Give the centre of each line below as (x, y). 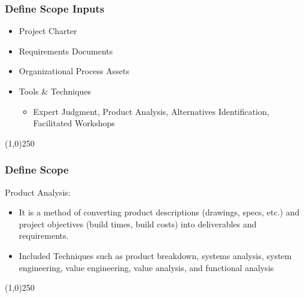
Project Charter (48, 31)
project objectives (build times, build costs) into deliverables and (138, 223)
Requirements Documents (66, 51)
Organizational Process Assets (74, 71)
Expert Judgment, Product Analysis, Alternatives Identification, (151, 111)
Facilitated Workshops (74, 123)
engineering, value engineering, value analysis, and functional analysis (146, 267)
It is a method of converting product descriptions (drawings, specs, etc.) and (159, 212)
